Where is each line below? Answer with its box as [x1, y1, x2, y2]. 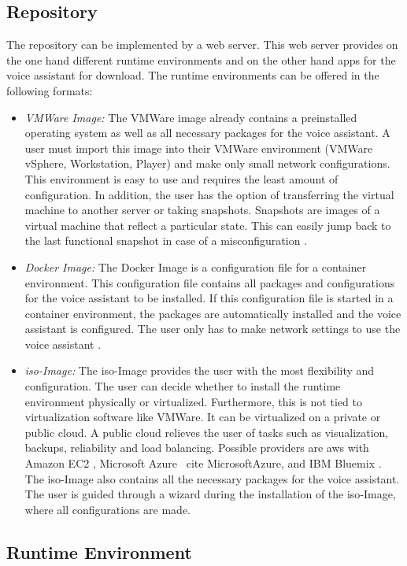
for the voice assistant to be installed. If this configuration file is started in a [24, 290, 394, 306]
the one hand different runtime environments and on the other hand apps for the [6, 51, 396, 68]
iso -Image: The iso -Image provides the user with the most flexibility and [24, 362, 375, 379]
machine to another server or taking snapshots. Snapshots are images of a [24, 202, 380, 218]
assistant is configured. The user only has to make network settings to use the [24, 320, 401, 337]
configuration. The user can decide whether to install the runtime [24, 378, 341, 394]
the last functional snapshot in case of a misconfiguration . [24, 232, 308, 249]
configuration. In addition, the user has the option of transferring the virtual [24, 186, 394, 202]
